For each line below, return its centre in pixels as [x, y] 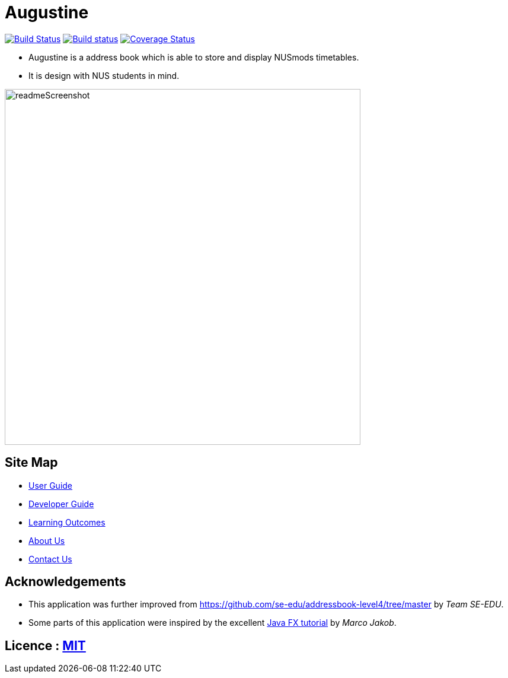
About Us [47, 540]
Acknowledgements [66, 582]
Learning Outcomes [67, 522]
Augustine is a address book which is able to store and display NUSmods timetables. [194, 57]
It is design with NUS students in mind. [104, 75]
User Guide [51, 485]
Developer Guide [61, 504]
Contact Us [50, 559]
